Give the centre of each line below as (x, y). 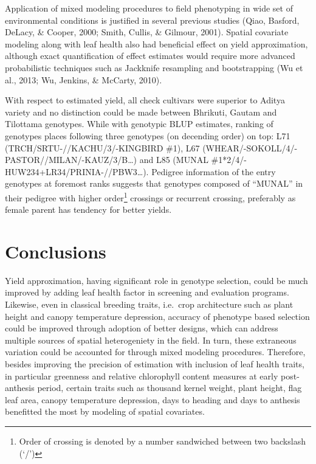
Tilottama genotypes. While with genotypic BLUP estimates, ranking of (139, 124)
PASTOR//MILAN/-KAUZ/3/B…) (71, 160)
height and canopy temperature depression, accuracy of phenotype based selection (157, 316)
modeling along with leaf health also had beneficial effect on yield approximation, (156, 43)
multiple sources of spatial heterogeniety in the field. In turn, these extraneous (151, 340)
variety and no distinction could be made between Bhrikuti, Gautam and (141, 112)
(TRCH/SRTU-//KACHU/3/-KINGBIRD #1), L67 (102, 147)
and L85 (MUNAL (174, 160)
